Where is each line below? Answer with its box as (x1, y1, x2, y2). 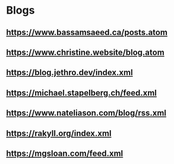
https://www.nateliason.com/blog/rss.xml (6, 108, 167, 118)
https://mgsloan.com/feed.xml (6, 148, 124, 158)
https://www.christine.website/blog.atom (6, 47, 164, 57)
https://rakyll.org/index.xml (6, 128, 112, 138)
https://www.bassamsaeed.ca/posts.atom (6, 27, 168, 37)
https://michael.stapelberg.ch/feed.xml (6, 87, 157, 98)
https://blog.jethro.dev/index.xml (6, 68, 133, 78)
